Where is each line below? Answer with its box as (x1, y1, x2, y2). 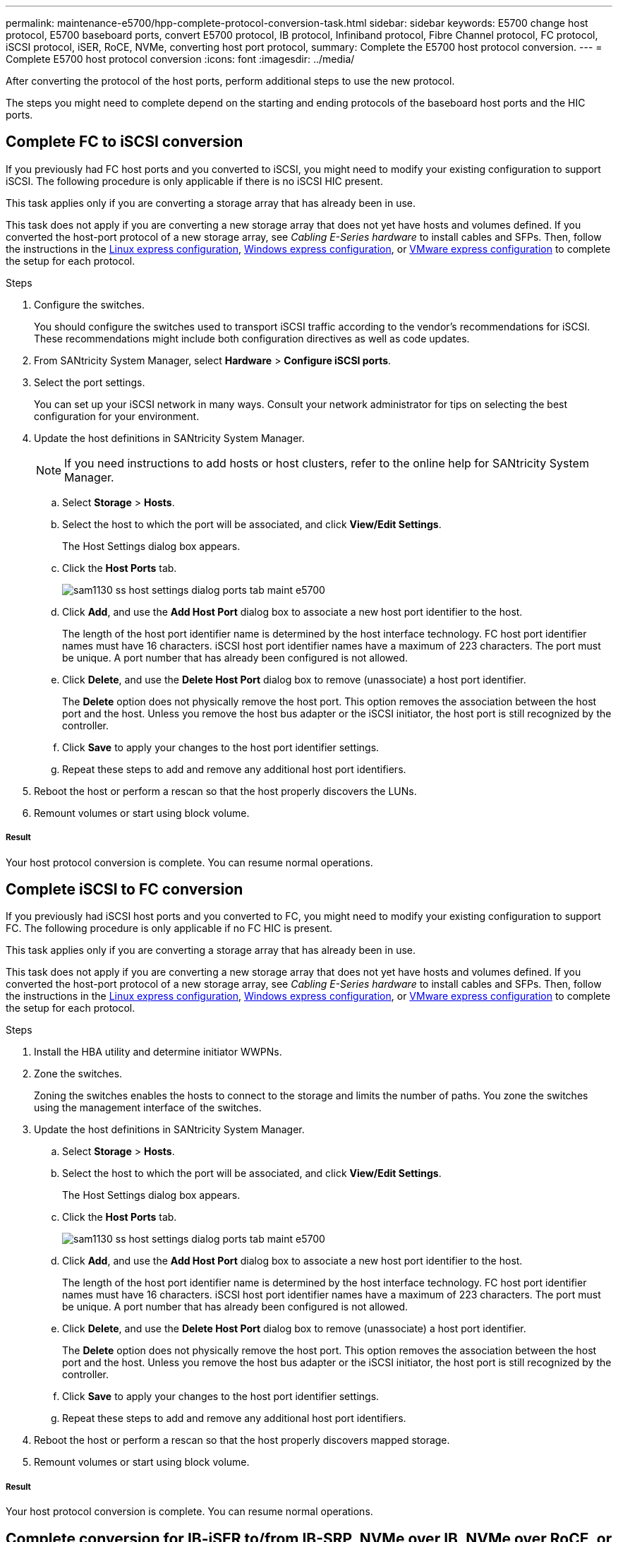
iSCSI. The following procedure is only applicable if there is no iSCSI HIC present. (6, 174, 383, 187)
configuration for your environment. (34, 410, 200, 422)
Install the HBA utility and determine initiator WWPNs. (34, 1046, 282, 1058)
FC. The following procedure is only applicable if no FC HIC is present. (6, 922, 333, 935)
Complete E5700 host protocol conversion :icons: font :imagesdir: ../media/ (6, 53, 355, 65)
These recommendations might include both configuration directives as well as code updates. (34, 332, 470, 345)
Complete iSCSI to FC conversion (6, 880, 243, 899)
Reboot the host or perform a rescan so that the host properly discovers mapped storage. (34, 1434, 450, 1447)
